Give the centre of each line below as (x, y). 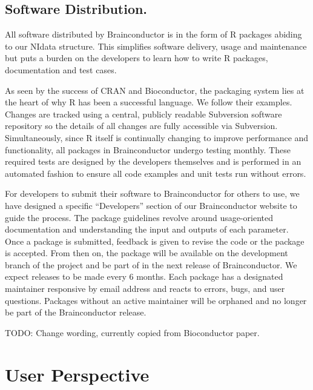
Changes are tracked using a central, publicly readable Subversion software (143, 114)
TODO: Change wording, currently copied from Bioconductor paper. (132, 332)
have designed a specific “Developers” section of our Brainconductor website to (151, 205)
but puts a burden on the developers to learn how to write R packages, (137, 58)
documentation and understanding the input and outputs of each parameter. (147, 229)
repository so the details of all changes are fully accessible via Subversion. (141, 126)
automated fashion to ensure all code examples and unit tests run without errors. (156, 173)
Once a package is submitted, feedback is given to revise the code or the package (155, 241)
